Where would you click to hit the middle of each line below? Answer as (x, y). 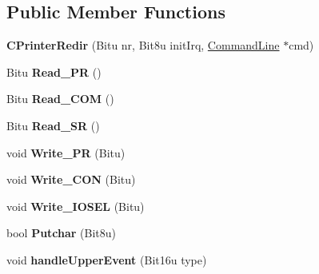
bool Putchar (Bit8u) (62, 233)
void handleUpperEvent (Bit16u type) (107, 259)
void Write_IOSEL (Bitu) (76, 206)
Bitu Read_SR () (53, 125)
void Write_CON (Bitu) (71, 179)
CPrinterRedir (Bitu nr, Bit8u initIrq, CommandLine (143, 45)
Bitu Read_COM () (60, 99)
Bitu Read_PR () (54, 71)
